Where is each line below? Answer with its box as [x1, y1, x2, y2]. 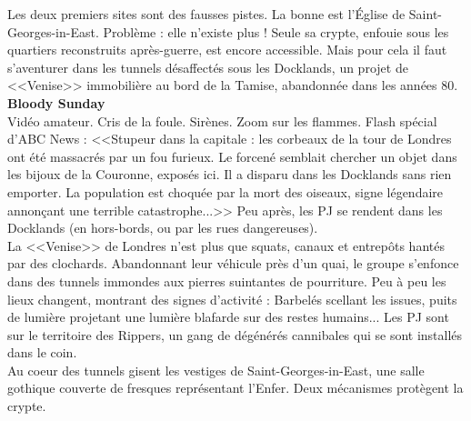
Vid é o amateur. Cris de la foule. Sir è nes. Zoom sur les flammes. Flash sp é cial [7, 111, 437, 130]
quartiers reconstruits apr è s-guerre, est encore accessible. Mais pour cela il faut [7, 40, 447, 59]
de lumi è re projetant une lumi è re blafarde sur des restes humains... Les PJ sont [7, 307, 449, 326]
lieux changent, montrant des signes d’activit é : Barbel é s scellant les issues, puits [7, 289, 457, 308]
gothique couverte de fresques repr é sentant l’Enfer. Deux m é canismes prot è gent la [7, 378, 464, 397]
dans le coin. [7, 343, 77, 362]
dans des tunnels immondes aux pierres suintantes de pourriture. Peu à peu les [7, 271, 446, 290]
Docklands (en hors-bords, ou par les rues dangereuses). [7, 218, 318, 237]
